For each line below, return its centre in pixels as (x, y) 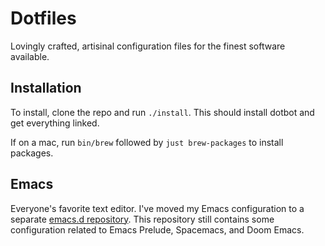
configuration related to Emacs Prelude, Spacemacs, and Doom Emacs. (157, 229)
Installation (46, 88)
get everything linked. (55, 123)
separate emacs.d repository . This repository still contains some (142, 219)
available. (30, 56)
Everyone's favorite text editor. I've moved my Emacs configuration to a (157, 208)
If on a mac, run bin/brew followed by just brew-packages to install (147, 142)
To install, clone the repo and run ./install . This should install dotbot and (162, 112)
